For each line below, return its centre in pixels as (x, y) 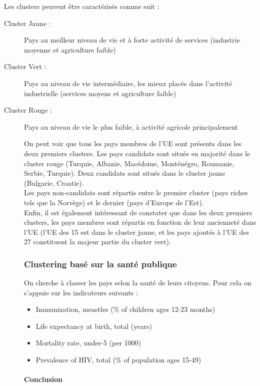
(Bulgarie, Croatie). (54, 182)
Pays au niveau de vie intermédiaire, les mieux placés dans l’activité (128, 83)
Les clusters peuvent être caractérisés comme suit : (82, 6)
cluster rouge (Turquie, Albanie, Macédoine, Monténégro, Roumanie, (129, 163)
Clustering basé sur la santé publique (100, 264)
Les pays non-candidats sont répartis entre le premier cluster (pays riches (136, 192)
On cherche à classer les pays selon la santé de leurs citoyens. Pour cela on (138, 283)
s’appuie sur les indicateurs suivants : (81, 292)
